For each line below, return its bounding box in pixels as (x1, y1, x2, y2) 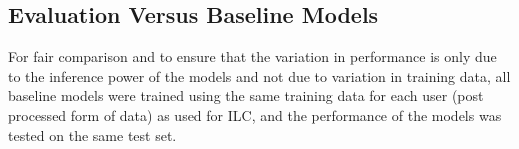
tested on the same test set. (8, 124, 177, 145)
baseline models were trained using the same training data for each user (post (8, 85, 484, 106)
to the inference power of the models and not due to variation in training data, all (8, 65, 511, 86)
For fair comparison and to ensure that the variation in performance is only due (8, 46, 497, 67)
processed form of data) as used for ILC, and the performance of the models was (8, 104, 502, 125)
